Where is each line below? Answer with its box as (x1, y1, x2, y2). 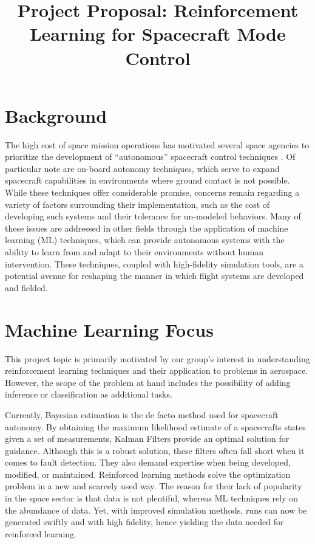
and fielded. (5, 281, 48, 294)
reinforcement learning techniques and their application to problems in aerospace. (5, 364, 308, 377)
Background (5, 103, 107, 128)
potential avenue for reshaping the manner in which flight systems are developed (5, 269, 304, 282)
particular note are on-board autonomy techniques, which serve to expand (5, 162, 280, 174)
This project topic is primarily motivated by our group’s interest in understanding (5, 352, 310, 365)
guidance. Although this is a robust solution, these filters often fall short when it (5, 444, 305, 456)
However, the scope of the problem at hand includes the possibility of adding (5, 376, 291, 388)
